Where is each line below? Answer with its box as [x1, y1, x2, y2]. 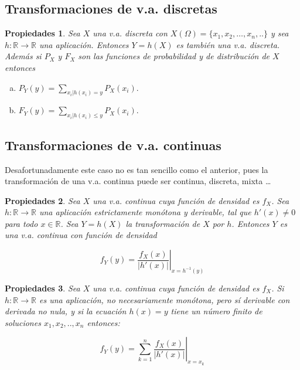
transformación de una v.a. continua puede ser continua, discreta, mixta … [5, 175, 271, 187]
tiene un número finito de [171, 305, 262, 317]
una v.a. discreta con [93, 27, 168, 39]
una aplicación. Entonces [39, 38, 129, 50]
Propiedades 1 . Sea [5, 27, 80, 39]
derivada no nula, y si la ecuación [5, 305, 127, 317]
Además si [5, 50, 42, 62]
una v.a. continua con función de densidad [5, 229, 157, 241]
